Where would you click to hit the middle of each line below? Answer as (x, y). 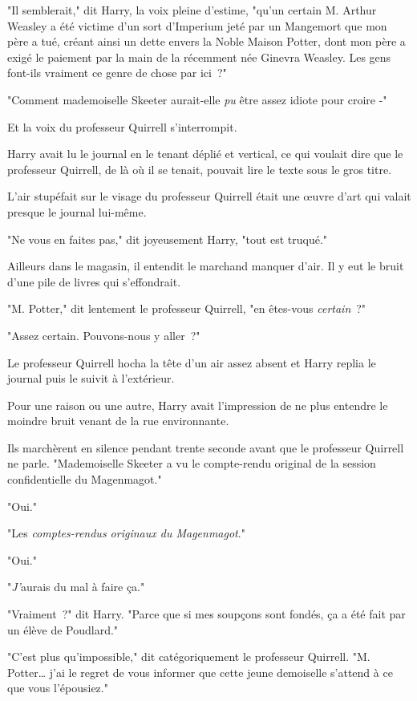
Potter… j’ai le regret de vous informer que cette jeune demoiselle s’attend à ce (200, 672)
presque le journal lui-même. (77, 211)
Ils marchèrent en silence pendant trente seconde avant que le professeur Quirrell (206, 447)
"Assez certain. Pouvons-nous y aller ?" (104, 335)
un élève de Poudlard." (63, 629)
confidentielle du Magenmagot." (85, 479)
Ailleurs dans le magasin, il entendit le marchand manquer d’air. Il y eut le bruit (206, 266)
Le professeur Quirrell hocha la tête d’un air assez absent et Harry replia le (192, 362)
